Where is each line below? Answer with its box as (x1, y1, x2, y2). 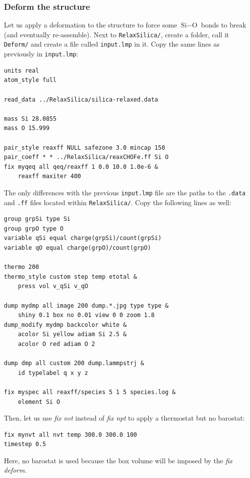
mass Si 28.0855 (4, 115, 57, 122)
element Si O (18, 398, 60, 405)
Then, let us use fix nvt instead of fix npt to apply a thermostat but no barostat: (4, 413, 245, 423)
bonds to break (201, 20, 247, 30)
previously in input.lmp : (4, 49, 78, 59)
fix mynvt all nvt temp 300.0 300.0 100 (4, 431, 137, 438)
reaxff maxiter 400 (18, 173, 81, 180)
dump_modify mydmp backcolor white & (4, 321, 127, 328)
